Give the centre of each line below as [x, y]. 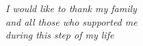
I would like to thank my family [71, 8]
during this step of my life [60, 35]
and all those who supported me [71, 21]
